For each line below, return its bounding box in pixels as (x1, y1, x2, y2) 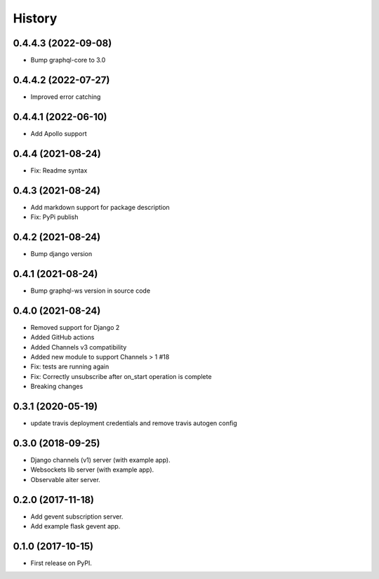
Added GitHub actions (30, 333, 95, 342)
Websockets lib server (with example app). (30, 465, 154, 474)
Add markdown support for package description (30, 203, 170, 211)
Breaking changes (30, 382, 84, 391)
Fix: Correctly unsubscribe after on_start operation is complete (30, 372, 212, 380)
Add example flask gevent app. (30, 522, 121, 531)
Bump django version (30, 249, 93, 258)
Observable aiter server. (30, 475, 101, 484)
